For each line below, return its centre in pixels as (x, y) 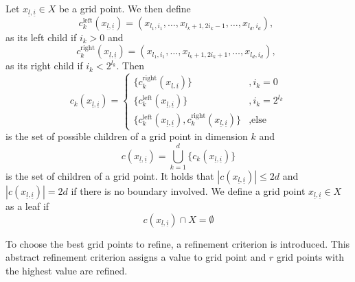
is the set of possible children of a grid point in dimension (127, 136)
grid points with (310, 257)
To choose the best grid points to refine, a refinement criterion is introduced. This (178, 243)
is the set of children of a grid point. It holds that (110, 175)
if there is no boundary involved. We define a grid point (188, 190)
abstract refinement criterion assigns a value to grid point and (136, 257)
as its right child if (44, 66)
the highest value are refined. (67, 270)
